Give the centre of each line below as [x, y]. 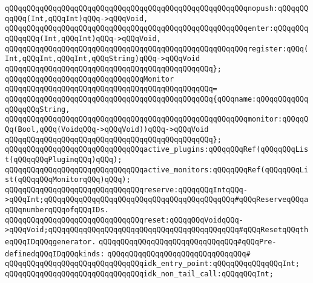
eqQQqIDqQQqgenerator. [51, 242]
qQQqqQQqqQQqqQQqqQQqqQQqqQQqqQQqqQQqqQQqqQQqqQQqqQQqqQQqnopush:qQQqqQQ [157, 8]
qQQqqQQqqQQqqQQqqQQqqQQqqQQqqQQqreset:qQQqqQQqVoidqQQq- [124, 220]
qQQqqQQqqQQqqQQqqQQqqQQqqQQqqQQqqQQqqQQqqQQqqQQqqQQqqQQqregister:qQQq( [157, 49]
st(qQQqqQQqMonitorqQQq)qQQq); [68, 180]
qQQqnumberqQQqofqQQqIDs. [57, 210]
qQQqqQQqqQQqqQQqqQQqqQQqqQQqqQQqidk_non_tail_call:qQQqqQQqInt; [139, 274]
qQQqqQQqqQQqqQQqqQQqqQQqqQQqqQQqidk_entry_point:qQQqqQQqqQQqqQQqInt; [152, 264]
